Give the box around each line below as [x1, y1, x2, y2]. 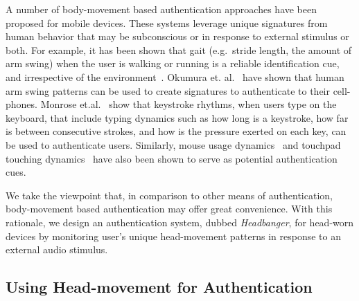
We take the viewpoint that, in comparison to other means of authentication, [6, 188, 333, 202]
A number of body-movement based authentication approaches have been [6, 2, 317, 16]
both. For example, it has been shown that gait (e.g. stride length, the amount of [6, 42, 352, 57]
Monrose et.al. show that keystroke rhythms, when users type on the [40, 97, 337, 111]
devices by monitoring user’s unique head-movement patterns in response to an [6, 228, 341, 243]
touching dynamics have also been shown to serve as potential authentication [6, 151, 338, 165]
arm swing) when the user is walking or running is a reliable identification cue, [6, 56, 340, 71]
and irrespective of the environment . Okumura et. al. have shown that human [6, 69, 344, 84]
